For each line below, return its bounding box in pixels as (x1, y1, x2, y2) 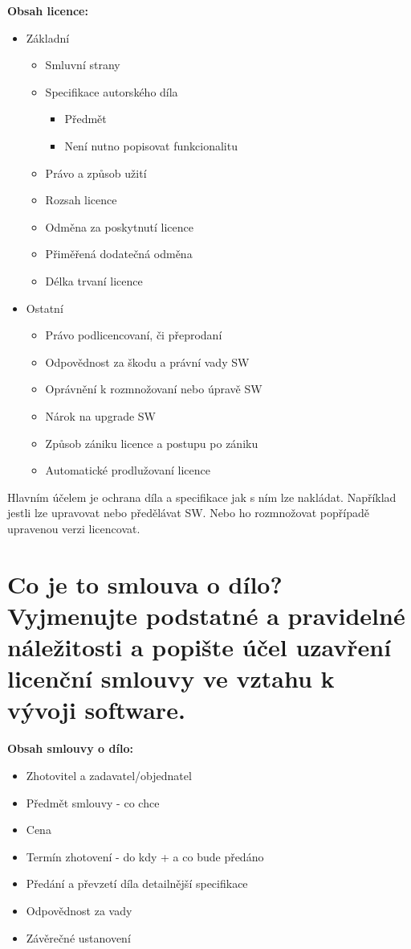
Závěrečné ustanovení (26, 929, 131, 946)
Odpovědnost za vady (26, 902, 132, 918)
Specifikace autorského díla (45, 83, 178, 100)
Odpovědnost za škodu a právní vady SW (45, 353, 250, 370)
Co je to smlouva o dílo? (7, 567, 283, 600)
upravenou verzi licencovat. (7, 520, 140, 536)
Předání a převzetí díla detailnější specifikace (26, 875, 248, 892)
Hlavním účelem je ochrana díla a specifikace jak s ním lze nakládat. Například (7, 488, 397, 505)
